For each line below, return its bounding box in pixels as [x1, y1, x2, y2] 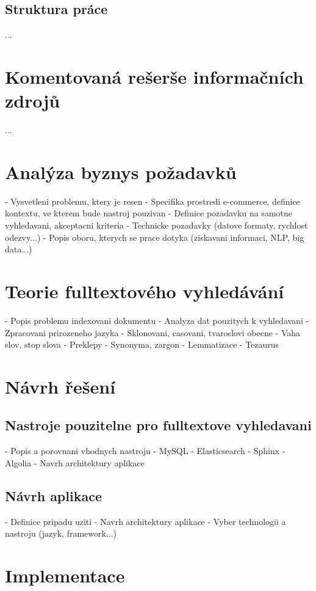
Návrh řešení [5, 373, 116, 398]
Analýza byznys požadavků [5, 159, 237, 184]
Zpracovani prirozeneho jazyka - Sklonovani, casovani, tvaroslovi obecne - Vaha [5, 326, 301, 339]
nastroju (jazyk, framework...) [5, 527, 117, 540]
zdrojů [5, 88, 60, 113]
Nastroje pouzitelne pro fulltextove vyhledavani [5, 416, 312, 435]
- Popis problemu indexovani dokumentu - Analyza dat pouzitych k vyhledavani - [5, 314, 309, 326]
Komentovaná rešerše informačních [5, 64, 304, 89]
